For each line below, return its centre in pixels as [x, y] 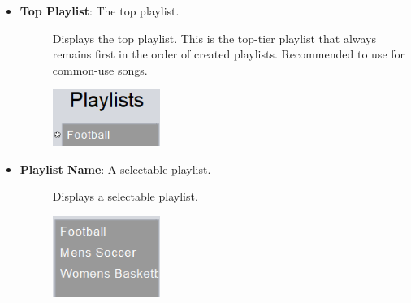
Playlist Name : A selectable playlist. [115, 169]
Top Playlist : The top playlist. [100, 11]
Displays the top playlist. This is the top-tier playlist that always [214, 38]
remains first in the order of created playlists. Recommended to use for [229, 54]
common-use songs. [100, 69]
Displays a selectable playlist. [125, 196]
